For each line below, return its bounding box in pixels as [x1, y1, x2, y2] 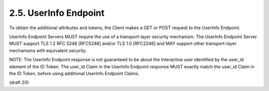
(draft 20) [9, 80, 29, 86]
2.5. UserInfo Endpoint [9, 7, 105, 18]
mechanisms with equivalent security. [9, 47, 87, 53]
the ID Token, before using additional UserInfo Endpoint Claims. [9, 70, 139, 76]
